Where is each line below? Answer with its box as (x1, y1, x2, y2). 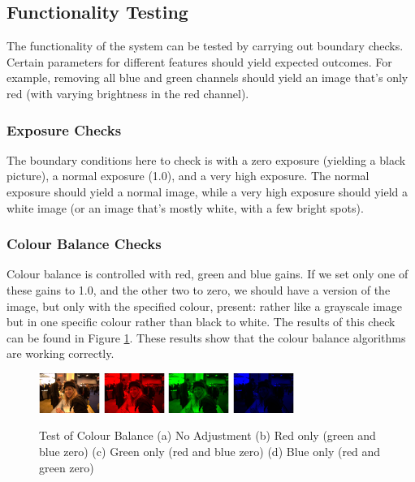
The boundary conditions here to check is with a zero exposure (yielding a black (6, 151, 406, 168)
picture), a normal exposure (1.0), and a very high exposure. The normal (6, 167, 370, 184)
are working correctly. (6, 345, 115, 362)
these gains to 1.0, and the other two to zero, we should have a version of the (6, 281, 391, 298)
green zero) (39, 458, 94, 476)
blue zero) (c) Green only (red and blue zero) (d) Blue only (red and (39, 442, 381, 459)
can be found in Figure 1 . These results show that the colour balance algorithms (6, 329, 406, 346)
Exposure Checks (6, 119, 122, 140)
